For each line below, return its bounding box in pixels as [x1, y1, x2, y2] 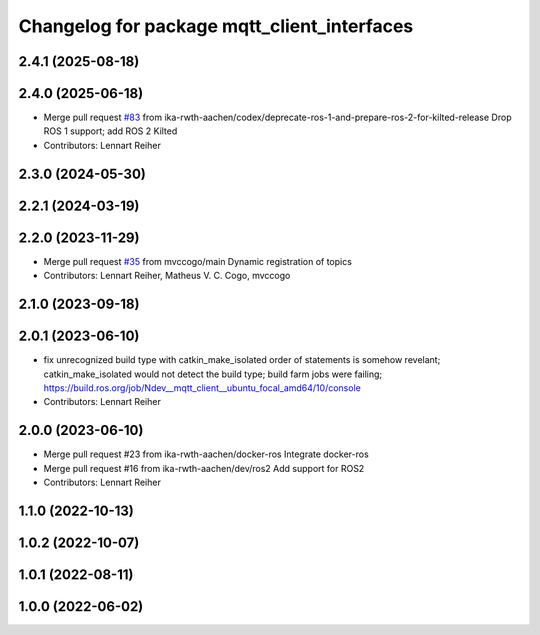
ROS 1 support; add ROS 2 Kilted [43, 125, 178, 137]
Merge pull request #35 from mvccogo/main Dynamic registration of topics [43, 255, 352, 267]
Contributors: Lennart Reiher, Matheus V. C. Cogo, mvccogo [43, 270, 291, 282]
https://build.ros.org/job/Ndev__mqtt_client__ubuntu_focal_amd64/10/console [43, 381, 362, 394]
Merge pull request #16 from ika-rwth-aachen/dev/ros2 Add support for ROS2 [43, 462, 365, 474]
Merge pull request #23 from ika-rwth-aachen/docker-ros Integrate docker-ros [43, 448, 369, 460]
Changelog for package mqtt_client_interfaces [18, 15, 414, 37]
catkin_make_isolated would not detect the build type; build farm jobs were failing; [43, 368, 383, 380]
